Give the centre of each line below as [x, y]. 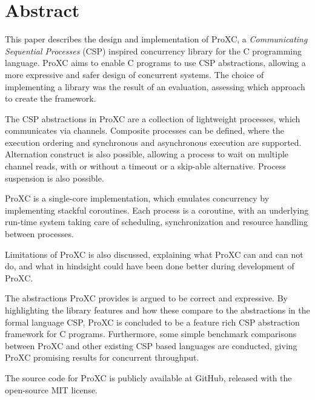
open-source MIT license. [51, 389]
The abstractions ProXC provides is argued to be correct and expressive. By [146, 298]
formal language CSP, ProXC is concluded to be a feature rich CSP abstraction [152, 322]
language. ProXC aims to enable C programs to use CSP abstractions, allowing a [155, 63]
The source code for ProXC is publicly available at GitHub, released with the [148, 377]
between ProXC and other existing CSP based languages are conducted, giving [151, 345]
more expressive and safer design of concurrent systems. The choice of [134, 74]
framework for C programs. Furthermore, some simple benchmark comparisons [151, 334]
